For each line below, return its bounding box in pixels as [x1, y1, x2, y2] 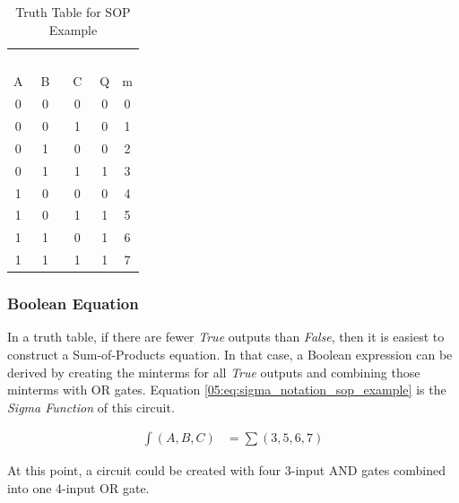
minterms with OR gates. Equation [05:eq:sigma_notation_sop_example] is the [7, 380, 446, 399]
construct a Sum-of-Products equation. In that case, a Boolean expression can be [7, 344, 453, 363]
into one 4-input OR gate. [7, 478, 150, 497]
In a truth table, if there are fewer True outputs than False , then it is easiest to [7, 327, 445, 346]
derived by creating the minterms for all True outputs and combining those [7, 362, 420, 381]
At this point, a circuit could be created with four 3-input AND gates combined [7, 461, 446, 480]
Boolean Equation [7, 292, 139, 315]
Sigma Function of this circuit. [7, 397, 175, 416]
